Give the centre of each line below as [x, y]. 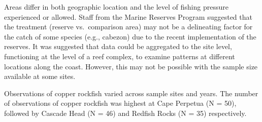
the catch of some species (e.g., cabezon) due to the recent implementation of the [130, 36]
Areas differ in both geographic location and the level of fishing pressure [116, 7]
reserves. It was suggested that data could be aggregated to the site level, [118, 46]
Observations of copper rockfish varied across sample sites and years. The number [131, 93]
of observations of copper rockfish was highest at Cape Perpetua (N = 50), [120, 103]
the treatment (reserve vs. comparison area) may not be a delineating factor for [128, 27]
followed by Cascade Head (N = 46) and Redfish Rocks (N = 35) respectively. [125, 113]
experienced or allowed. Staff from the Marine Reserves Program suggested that [128, 16]
